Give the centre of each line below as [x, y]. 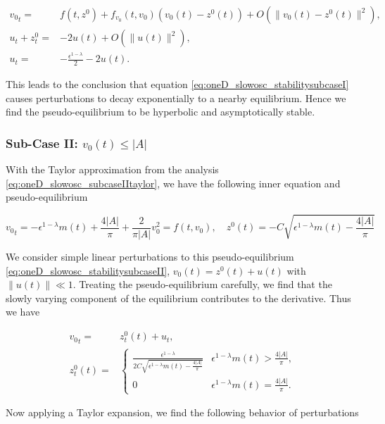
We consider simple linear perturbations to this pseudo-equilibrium [150, 256]
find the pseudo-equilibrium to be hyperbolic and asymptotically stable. [160, 112]
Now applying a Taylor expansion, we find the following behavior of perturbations [182, 412]
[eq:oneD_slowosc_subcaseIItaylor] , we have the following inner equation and [173, 183]
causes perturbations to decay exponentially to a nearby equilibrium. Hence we [176, 98]
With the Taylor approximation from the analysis [112, 169]
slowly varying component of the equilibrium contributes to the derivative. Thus [178, 298]
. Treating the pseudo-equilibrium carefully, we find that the [202, 284]
